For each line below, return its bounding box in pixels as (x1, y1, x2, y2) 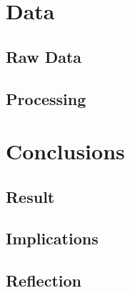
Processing (6, 87, 86, 109)
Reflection (6, 269, 81, 292)
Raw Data (6, 45, 82, 67)
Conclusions (6, 136, 125, 166)
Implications (6, 227, 99, 249)
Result (6, 185, 55, 207)
